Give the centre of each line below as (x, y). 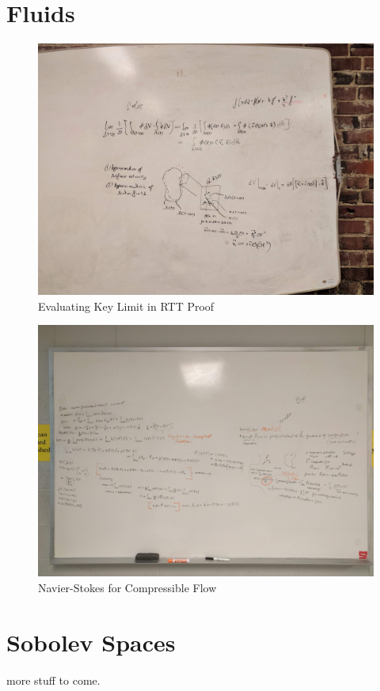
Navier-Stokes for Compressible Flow (127, 587)
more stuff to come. (53, 680)
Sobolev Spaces (91, 642)
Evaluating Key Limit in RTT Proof (126, 306)
